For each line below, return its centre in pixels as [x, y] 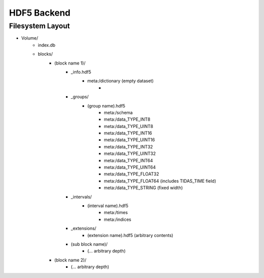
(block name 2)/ [70, 260]
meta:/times [116, 213]
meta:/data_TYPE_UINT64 [130, 167]
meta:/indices [118, 219]
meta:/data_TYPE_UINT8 [129, 126]
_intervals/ [82, 197]
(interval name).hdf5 [108, 206]
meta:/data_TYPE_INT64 [129, 160]
